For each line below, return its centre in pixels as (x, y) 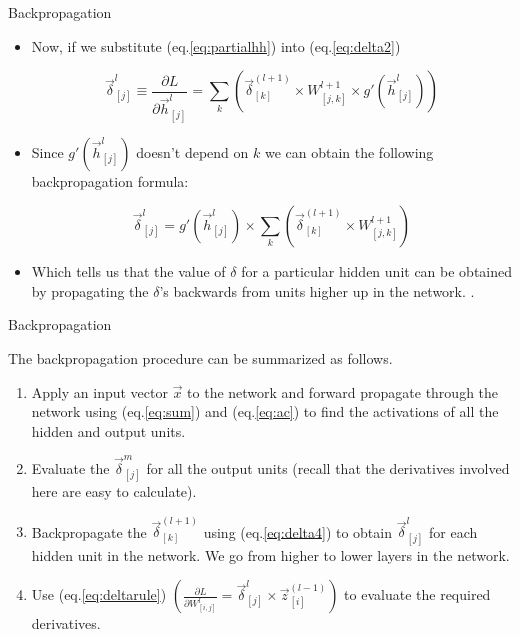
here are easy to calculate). (114, 491)
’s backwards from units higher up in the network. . (317, 290)
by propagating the (90, 290)
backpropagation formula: (110, 180)
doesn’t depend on (192, 151)
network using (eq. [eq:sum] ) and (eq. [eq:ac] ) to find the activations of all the (265, 411)
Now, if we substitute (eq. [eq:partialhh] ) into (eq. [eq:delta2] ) (216, 45)
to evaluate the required (417, 594)
